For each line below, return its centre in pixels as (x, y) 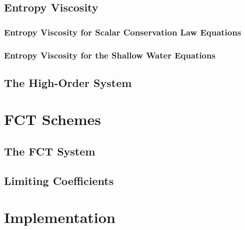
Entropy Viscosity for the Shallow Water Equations (110, 55)
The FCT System (50, 151)
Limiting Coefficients (59, 180)
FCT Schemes (53, 119)
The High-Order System (68, 82)
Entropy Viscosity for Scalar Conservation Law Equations (123, 32)
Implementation (60, 217)
